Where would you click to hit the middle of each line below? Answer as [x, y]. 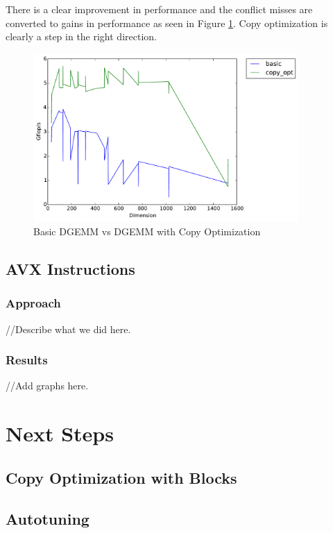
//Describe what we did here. [68, 329]
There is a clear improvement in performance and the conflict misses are [159, 9]
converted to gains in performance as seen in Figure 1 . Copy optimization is [167, 23]
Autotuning [48, 518]
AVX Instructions [70, 268]
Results [27, 360]
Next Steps [60, 433]
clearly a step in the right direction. [81, 36]
